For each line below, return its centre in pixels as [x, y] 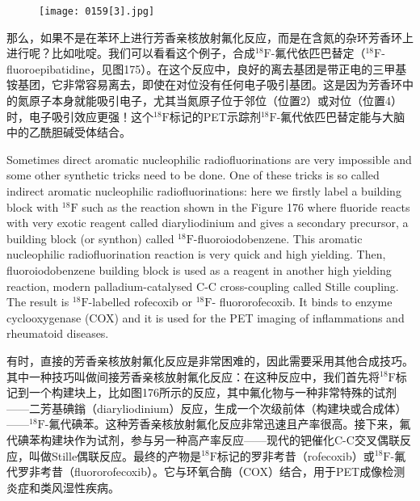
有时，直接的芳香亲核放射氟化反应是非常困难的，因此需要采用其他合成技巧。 [210, 360]
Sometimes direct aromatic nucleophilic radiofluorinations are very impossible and [209, 159]
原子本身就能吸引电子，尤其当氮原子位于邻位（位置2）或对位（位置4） [215, 101]
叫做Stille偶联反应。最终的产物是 [115, 455]
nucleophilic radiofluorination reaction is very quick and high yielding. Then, [196, 254]
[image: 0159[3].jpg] [97, 11]
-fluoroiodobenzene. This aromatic [278, 238]
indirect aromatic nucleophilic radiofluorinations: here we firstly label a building [204, 191]
